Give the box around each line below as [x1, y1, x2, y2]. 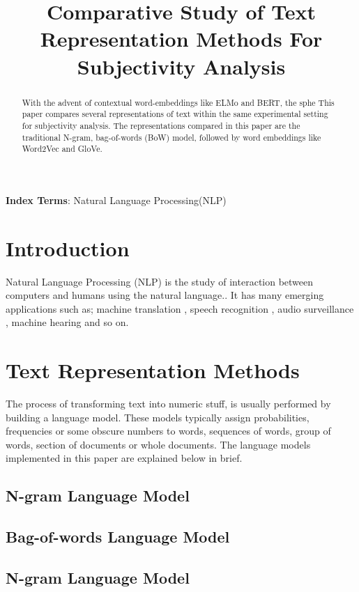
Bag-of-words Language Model [6, 526, 230, 547]
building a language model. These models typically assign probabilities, [6, 410, 310, 424]
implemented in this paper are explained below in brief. [6, 451, 243, 465]
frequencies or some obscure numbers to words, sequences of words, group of [6, 423, 331, 438]
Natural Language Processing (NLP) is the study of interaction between [6, 274, 314, 288]
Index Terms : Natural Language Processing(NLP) [6, 192, 227, 207]
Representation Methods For [40, 24, 323, 53]
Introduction [6, 233, 130, 262]
